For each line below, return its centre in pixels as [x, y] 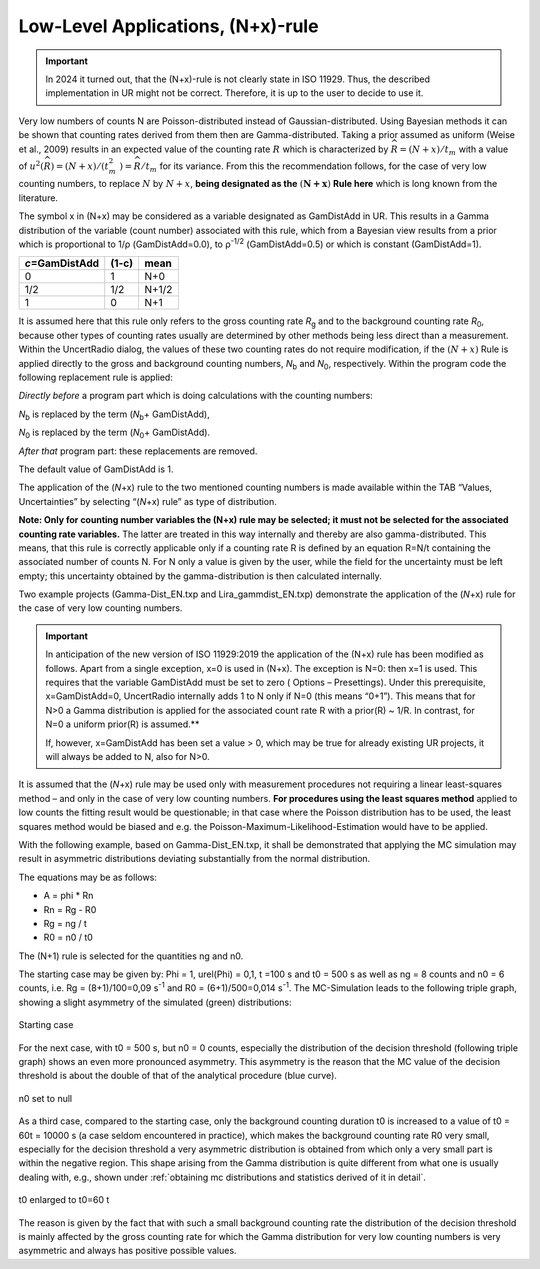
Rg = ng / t [65, 923]
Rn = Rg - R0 [70, 909]
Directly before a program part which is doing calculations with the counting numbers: [196, 396]
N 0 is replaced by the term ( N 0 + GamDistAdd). [114, 433]
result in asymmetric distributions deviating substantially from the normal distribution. [194, 859]
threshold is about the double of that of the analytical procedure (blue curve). [177, 1076]
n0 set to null [45, 1098]
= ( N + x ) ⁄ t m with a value [454, 150]
